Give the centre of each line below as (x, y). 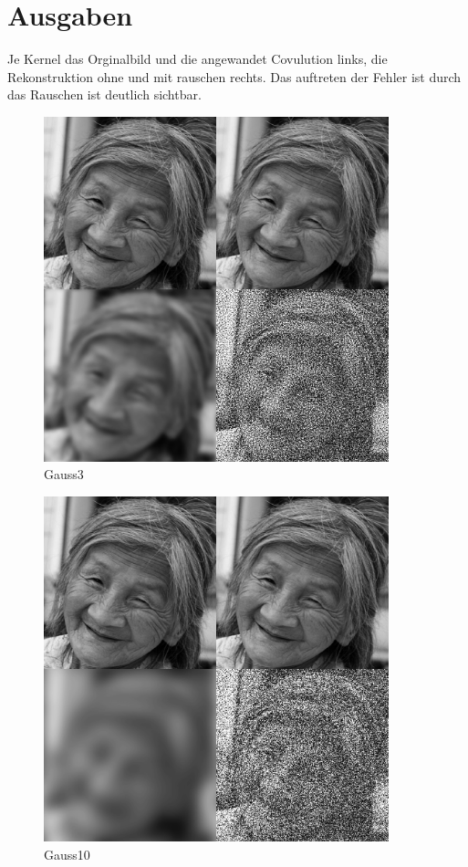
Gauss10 (67, 854)
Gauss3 (64, 474)
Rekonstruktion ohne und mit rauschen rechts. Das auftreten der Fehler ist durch (234, 76)
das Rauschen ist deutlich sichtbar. (104, 94)
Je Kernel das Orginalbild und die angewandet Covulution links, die (198, 59)
